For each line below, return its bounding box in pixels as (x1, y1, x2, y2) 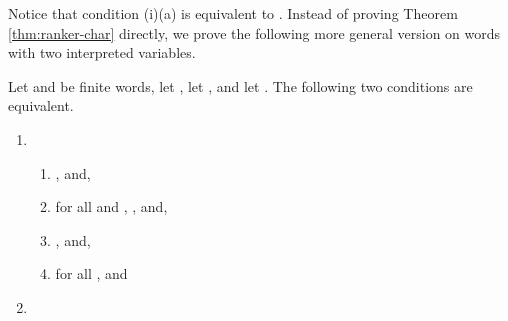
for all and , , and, (55, 196, 168, 217)
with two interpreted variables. (8, 42, 196, 63)
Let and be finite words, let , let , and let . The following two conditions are (8, 75, 473, 96)
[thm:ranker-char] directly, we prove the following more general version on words (8, 22, 501, 43)
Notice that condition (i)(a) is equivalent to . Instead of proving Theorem (8, 3, 458, 23)
